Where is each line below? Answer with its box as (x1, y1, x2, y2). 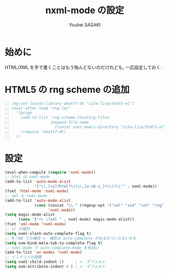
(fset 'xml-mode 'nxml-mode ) (5, 222, 66, 227)
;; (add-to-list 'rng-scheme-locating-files (5, 115, 110, 120)
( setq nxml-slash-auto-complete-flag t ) (5, 231, 92, 236)
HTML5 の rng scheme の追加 (5, 84, 130, 95)
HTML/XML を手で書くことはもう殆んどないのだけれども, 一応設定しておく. (5, 64, 162, 70)
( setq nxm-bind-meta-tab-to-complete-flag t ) (5, 241, 103, 246)
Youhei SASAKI (69, 21, 101, 28)
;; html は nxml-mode (5, 175, 50, 180)
